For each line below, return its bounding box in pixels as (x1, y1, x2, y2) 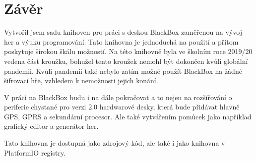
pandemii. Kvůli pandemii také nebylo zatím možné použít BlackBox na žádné (4, 65, 242, 76)
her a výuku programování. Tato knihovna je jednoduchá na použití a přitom (4, 36, 239, 47)
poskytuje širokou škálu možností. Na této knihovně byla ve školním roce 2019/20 (4, 46, 253, 56)
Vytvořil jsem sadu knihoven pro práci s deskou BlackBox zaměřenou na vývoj (4, 27, 242, 37)
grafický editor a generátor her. (4, 121, 99, 131)
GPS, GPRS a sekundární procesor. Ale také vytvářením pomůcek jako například (4, 111, 252, 121)
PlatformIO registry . (4, 147, 66, 158)
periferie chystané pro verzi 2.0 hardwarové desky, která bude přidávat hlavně (4, 102, 240, 112)
